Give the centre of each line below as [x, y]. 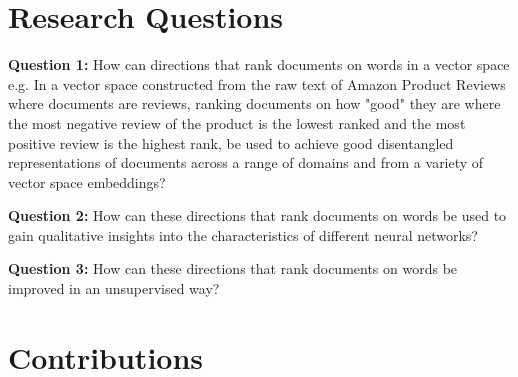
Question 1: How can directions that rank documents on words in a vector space [259, 64]
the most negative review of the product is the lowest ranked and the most [237, 122]
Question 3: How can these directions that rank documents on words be [233, 268]
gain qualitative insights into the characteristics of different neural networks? [243, 234]
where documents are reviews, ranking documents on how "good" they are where [254, 103]
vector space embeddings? [87, 181]
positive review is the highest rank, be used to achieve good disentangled [231, 142]
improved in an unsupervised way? [114, 288]
